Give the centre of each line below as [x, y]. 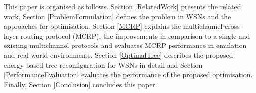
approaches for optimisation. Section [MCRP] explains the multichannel [113, 26]
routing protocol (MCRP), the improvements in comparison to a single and [135, 35]
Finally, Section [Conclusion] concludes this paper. [81, 84]
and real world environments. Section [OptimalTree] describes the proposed [119, 55]
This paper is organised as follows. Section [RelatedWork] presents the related [123, 6]
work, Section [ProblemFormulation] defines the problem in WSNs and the [118, 16]
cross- [233, 26]
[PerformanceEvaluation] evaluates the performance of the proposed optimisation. [128, 74]
